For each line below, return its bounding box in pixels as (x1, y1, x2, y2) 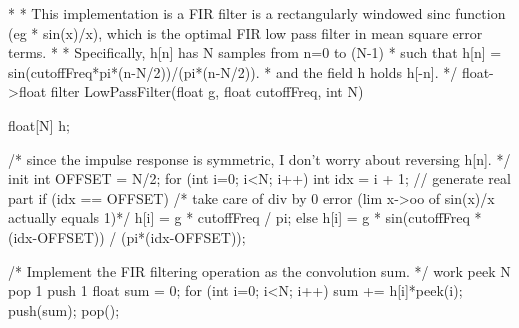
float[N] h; (8, 114, 70, 135)
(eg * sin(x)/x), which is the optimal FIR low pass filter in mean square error (8, 22, 483, 43)
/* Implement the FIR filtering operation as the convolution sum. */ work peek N (8, 260, 511, 281)
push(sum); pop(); (8, 299, 120, 320)
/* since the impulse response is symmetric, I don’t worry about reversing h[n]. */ (8, 148, 511, 169)
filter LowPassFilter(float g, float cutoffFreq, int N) (50, 81, 364, 102)
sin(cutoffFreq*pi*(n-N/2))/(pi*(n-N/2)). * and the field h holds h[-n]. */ (8, 61, 458, 82)
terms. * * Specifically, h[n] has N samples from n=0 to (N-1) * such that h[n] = (8, 42, 502, 63)
